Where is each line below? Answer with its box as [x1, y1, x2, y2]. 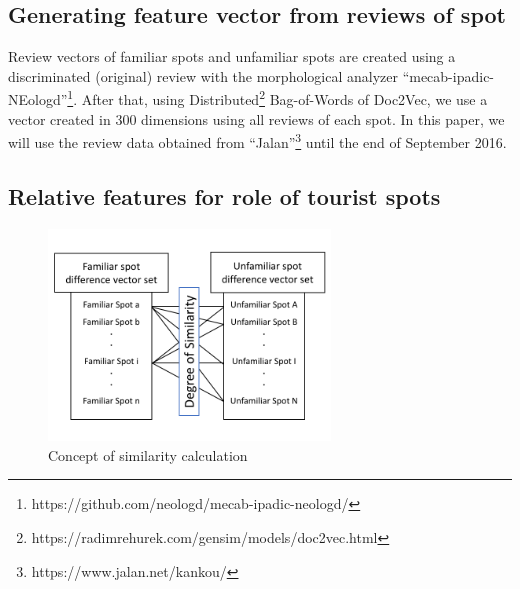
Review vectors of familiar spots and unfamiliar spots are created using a [8, 46, 456, 67]
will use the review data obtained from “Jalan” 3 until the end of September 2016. [8, 129, 507, 152]
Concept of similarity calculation [48, 444, 248, 465]
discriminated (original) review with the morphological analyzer [8, 65, 398, 86]
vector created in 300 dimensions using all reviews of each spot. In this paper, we [8, 108, 505, 129]
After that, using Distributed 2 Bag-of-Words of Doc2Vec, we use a [81, 86, 488, 110]
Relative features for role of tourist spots [8, 180, 441, 211]
